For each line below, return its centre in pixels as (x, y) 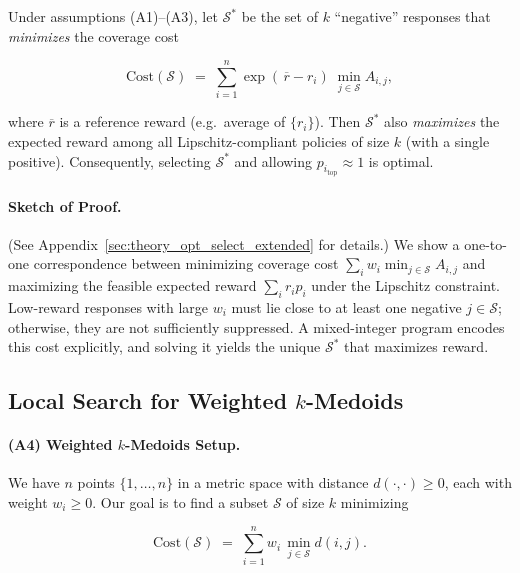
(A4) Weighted (60, 444)
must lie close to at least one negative (346, 306)
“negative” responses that (412, 16)
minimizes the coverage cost (93, 35)
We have (34, 482)
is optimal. (401, 160)
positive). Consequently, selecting (109, 160)
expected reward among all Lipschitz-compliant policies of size (199, 140)
